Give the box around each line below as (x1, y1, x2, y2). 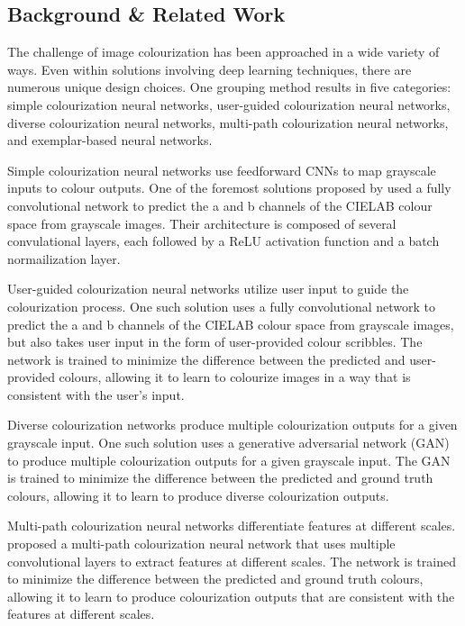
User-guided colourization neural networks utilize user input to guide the (7, 279, 409, 298)
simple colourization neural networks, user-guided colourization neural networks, (7, 95, 451, 113)
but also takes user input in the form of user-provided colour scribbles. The (7, 332, 423, 351)
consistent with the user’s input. (7, 385, 185, 404)
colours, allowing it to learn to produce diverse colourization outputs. (7, 485, 389, 504)
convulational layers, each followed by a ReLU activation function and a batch (7, 231, 440, 250)
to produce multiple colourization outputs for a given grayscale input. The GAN (7, 450, 451, 469)
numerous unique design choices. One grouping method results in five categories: (7, 77, 451, 96)
